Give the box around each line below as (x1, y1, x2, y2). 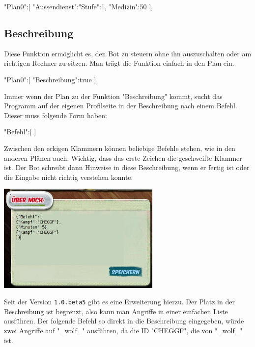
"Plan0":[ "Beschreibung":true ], (4, 74, 98, 84)
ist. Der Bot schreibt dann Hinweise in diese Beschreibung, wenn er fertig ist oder (4, 162, 250, 173)
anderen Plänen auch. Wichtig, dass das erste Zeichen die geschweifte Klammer (4, 152, 242, 163)
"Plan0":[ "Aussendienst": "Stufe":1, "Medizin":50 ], (4, 1, 153, 11)
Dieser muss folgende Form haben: (4, 110, 107, 120)
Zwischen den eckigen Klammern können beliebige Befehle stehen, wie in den (4, 143, 235, 153)
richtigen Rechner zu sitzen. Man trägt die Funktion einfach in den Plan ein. (4, 58, 234, 68)
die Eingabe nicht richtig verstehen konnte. (4, 172, 133, 182)
